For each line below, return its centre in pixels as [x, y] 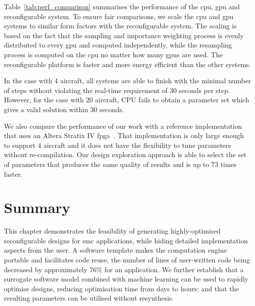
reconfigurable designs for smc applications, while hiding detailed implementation [126, 240]
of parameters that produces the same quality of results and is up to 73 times [120, 164]
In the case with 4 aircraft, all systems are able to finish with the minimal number [127, 81]
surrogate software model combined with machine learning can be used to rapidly [126, 279]
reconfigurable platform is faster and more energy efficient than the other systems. [127, 64]
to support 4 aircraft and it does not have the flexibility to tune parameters [117, 145]
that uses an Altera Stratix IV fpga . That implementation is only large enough [124, 135]
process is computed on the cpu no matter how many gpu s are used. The [114, 54]
